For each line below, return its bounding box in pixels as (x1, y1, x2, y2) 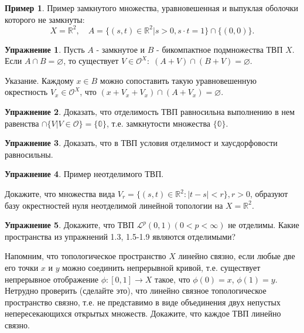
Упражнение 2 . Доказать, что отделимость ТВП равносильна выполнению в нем (5, 106, 295, 118)
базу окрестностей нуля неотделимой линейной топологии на (5, 199, 223, 211)
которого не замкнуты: (5, 13, 85, 25)
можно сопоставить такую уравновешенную (100, 74, 257, 86)
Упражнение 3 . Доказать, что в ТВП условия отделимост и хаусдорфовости (5, 137, 278, 149)
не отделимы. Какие (228, 219, 299, 231)
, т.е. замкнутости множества (107, 117, 211, 129)
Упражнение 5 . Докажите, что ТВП (5, 219, 134, 231)
